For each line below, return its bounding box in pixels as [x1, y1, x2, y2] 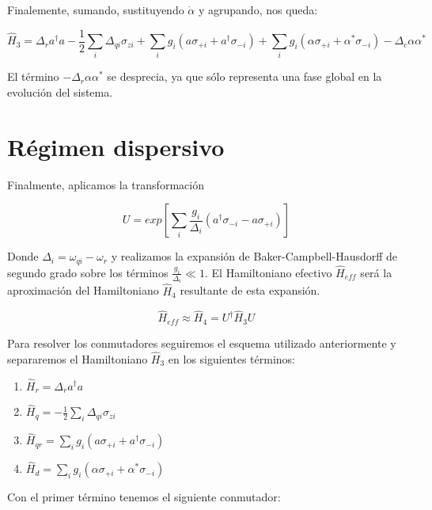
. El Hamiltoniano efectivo [204, 264, 332, 280]
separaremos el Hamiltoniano [7, 350, 148, 367]
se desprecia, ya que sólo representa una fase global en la [107, 68, 382, 85]
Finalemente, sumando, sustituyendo [7, 2, 184, 17]
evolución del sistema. [7, 83, 113, 100]
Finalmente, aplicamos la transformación [7, 176, 204, 192]
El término [7, 68, 59, 85]
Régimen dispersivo [7, 130, 225, 162]
